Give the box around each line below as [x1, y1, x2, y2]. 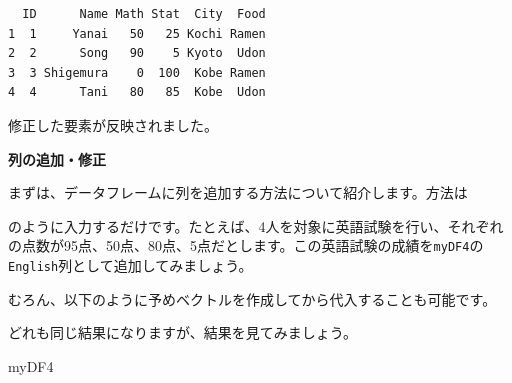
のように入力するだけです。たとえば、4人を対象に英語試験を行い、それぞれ [8, 215, 504, 236]
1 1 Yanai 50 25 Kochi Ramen [8, 26, 266, 41]
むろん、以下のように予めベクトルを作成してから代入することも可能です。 [8, 288, 497, 309]
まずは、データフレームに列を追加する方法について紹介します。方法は [8, 182, 468, 203]
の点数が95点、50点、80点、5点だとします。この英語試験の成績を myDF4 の [8, 235, 484, 256]
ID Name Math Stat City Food [22, 7, 266, 21]
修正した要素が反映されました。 [8, 114, 218, 135]
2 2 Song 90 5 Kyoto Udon [8, 46, 266, 61]
